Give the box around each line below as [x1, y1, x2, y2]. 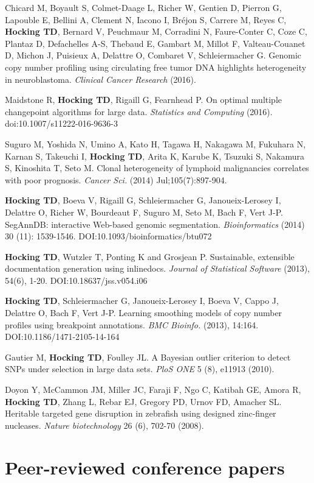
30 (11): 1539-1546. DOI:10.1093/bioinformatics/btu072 [5, 230, 212, 242]
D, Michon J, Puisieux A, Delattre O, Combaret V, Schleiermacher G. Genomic [5, 49, 302, 62]
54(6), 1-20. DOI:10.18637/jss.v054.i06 [5, 273, 148, 286]
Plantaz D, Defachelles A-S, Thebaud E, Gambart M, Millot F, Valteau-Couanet [5, 37, 305, 49]
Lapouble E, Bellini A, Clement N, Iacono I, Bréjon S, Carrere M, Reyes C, [5, 13, 287, 26]
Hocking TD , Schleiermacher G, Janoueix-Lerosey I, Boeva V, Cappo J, [5, 294, 279, 307]
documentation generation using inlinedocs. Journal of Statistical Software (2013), [5, 262, 310, 275]
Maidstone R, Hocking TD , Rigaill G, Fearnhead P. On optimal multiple [5, 93, 282, 106]
